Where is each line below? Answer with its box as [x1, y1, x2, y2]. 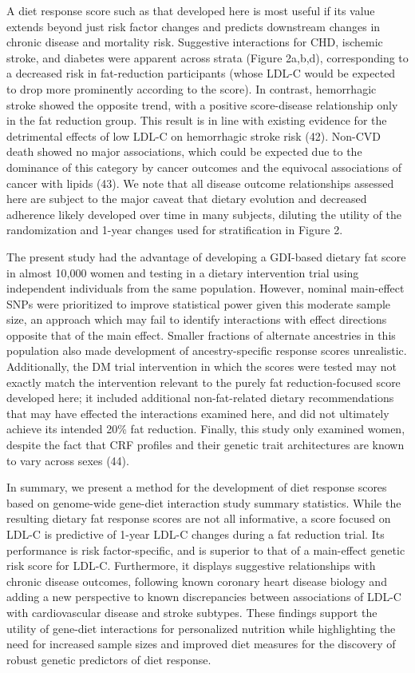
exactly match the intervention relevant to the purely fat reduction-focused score [6, 373, 401, 390]
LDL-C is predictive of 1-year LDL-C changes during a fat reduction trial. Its [6, 526, 385, 542]
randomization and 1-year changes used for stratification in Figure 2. [6, 221, 343, 238]
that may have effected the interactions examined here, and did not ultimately [6, 404, 389, 421]
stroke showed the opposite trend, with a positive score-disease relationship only [6, 96, 398, 113]
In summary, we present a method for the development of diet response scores [6, 479, 387, 496]
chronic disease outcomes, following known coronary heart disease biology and [6, 572, 387, 589]
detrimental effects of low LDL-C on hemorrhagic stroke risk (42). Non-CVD [6, 127, 381, 144]
